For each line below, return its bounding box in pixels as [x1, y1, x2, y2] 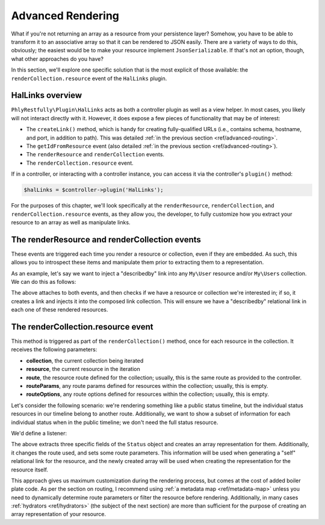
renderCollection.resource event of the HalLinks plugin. [11, 75, 167, 82]
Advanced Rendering [11, 9, 120, 22]
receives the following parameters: [11, 346, 97, 353]
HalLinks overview [11, 90, 82, 100]
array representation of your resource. [11, 511, 107, 518]
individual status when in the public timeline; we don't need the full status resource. [11, 419, 218, 426]
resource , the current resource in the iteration [26, 366, 141, 373]
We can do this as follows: [11, 278, 76, 285]
